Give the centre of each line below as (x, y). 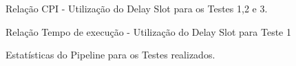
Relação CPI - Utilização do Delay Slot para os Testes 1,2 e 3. (137, 8)
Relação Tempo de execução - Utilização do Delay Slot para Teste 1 (148, 31)
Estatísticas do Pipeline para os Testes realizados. (110, 55)
